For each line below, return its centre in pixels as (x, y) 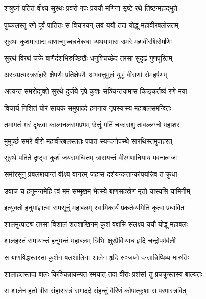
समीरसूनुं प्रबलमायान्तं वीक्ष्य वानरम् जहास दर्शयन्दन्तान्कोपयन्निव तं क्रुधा (91, 174)
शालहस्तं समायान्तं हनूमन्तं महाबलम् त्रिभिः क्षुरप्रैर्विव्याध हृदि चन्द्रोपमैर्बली (90, 240)
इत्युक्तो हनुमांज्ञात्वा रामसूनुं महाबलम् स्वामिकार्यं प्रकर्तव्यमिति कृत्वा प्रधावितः (95, 207)
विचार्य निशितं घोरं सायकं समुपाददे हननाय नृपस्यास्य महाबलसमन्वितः (88, 107)
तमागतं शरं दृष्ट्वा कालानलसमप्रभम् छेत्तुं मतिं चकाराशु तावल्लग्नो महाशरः (93, 124)
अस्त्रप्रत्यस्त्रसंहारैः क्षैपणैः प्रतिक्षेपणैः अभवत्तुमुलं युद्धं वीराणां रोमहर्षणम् (86, 74)
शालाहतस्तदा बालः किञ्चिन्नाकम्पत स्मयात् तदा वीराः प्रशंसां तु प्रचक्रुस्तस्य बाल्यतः (103, 274)
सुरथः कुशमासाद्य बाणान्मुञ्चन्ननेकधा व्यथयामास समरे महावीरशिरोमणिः (88, 41)
